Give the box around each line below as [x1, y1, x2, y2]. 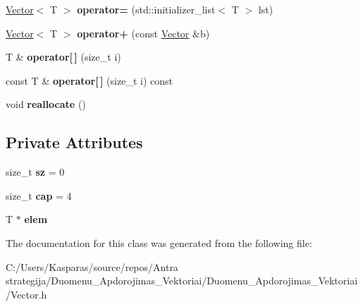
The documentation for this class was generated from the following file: [6, 235, 312, 250]
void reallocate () [6, 97, 86, 112]
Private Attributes [6, 131, 143, 153]
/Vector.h [6, 287, 47, 301]
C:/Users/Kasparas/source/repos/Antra [6, 259, 178, 274]
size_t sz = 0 [6, 164, 65, 179]
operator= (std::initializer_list [77, 2, 216, 16]
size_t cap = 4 [6, 188, 72, 203]
